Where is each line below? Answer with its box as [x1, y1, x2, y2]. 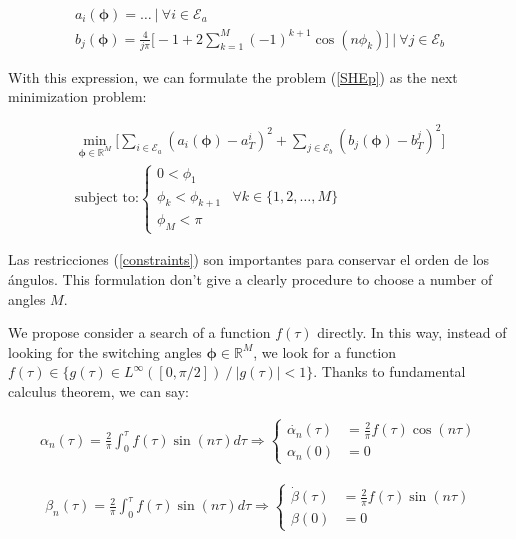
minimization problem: [8, 86, 147, 107]
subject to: [74, 191, 139, 206]
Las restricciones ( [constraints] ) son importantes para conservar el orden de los [8, 249, 490, 270]
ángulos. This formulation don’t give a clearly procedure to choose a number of [8, 269, 493, 289]
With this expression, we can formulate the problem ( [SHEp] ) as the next [8, 66, 458, 87]
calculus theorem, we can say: [8, 380, 189, 401]
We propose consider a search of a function [8, 322, 271, 343]
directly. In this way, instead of [317, 322, 507, 343]
